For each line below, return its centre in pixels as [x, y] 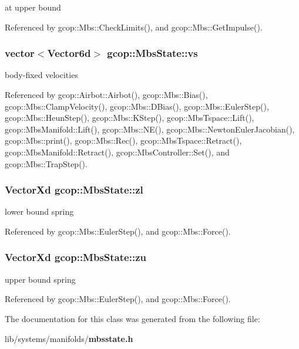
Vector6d [69, 53]
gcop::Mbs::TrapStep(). [46, 163]
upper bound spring [40, 279]
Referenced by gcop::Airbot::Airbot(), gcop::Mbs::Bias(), [106, 94]
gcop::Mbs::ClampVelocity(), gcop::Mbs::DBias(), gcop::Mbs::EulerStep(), [137, 106]
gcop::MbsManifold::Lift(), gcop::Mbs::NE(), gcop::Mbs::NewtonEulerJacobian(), [150, 129]
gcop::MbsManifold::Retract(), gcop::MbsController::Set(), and [117, 152]
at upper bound [33, 7]
